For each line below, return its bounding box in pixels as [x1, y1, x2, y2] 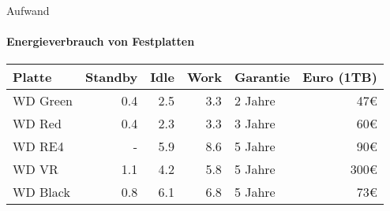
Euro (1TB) [302, 68, 377, 87]
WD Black [13, 183, 70, 202]
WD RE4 [13, 137, 64, 156]
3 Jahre [234, 114, 276, 133]
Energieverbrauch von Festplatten [6, 33, 195, 50]
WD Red [13, 114, 62, 133]
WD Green [13, 91, 73, 110]
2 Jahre [234, 91, 276, 110]
